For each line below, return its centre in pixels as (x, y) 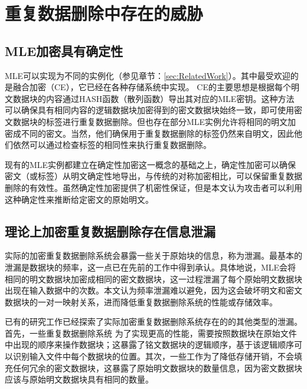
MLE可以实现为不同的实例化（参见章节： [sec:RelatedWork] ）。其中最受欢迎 (148, 75)
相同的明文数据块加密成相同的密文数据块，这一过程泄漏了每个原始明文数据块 (153, 278)
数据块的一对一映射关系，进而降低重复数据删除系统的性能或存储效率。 (141, 301)
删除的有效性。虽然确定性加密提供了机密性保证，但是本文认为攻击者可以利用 (153, 187)
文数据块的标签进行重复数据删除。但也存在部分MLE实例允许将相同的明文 (146, 121)
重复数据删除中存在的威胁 (104, 13)
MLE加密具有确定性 (64, 50)
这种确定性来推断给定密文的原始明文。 (79, 199)
